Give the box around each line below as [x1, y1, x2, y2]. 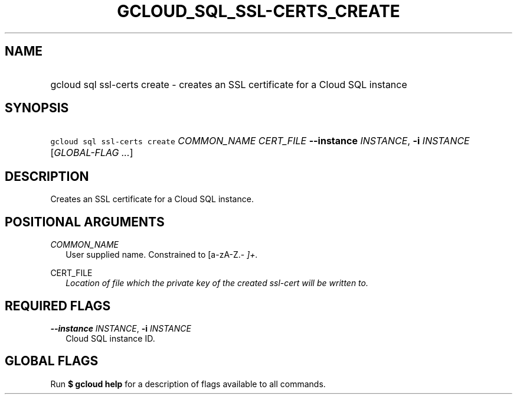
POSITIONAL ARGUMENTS [5, 214, 165, 229]
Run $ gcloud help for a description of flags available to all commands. [50, 378, 326, 389]
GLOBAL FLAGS [5, 353, 99, 369]
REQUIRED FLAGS [5, 298, 111, 313]
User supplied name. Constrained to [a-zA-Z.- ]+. [66, 249, 258, 260]
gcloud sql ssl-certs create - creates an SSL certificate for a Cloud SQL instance [50, 78, 407, 90]
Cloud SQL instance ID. [66, 333, 155, 343]
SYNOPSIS [5, 100, 69, 116]
